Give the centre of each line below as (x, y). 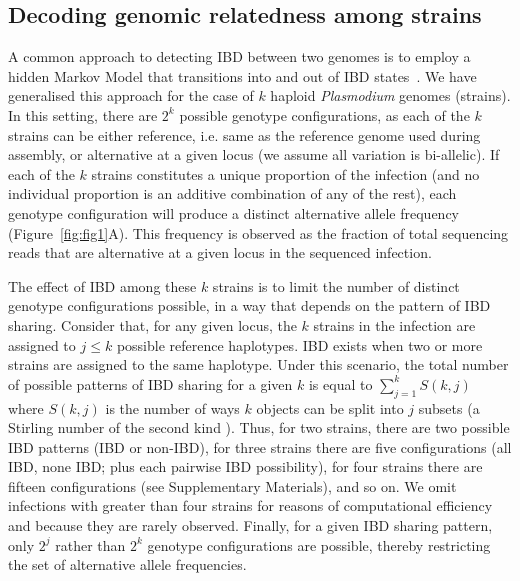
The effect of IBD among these (102, 285)
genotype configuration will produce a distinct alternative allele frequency (233, 212)
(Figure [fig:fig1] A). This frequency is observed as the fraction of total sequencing (258, 232)
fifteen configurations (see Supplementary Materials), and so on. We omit (232, 485)
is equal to (340, 383)
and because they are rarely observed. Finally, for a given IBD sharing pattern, (250, 525)
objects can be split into (330, 407)
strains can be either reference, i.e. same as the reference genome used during (244, 134)
